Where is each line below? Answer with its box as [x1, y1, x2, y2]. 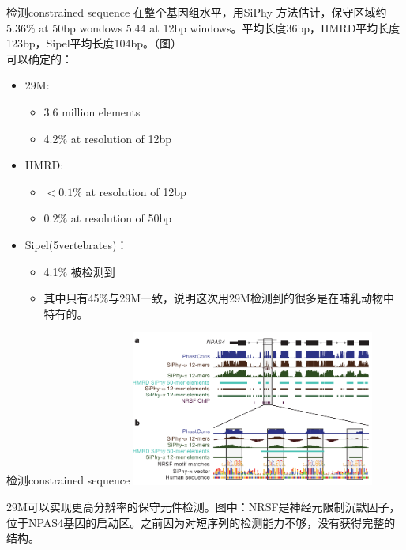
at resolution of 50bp [70, 210, 172, 226]
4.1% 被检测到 [43, 263, 115, 279]
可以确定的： [6, 50, 73, 66]
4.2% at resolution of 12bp [43, 130, 172, 146]
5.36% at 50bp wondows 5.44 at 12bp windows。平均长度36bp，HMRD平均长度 [6, 19, 400, 36]
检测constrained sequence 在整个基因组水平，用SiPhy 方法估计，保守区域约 [6, 4, 387, 20]
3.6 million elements [43, 103, 141, 119]
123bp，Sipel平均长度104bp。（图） [6, 35, 182, 51]
